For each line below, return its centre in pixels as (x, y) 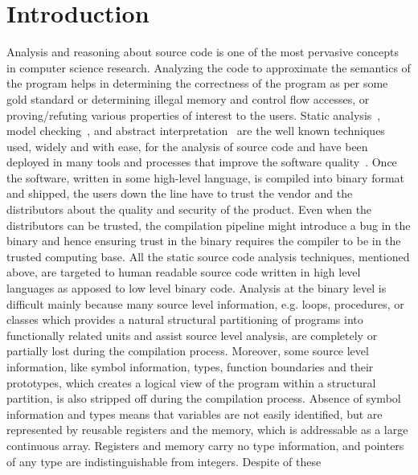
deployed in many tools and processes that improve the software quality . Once (202, 162)
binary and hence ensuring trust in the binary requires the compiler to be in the (204, 241)
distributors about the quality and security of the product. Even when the (189, 209)
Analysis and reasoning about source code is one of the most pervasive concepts (203, 52)
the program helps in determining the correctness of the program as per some (197, 83)
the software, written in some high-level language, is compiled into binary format (206, 177)
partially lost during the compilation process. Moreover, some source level (188, 351)
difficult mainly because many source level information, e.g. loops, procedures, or (205, 303)
